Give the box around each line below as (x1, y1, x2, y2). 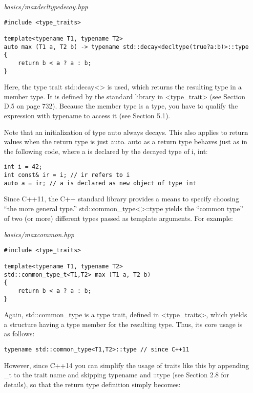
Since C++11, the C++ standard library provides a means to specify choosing (4, 194, 239, 204)
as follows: (4, 328, 35, 339)
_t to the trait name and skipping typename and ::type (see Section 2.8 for (4, 370, 230, 380)
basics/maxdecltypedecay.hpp (4, 1, 88, 11)
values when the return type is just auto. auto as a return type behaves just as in (4, 136, 248, 147)
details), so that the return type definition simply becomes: (4, 379, 181, 389)
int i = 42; (4, 163, 42, 171)
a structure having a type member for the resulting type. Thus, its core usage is (4, 319, 243, 329)
